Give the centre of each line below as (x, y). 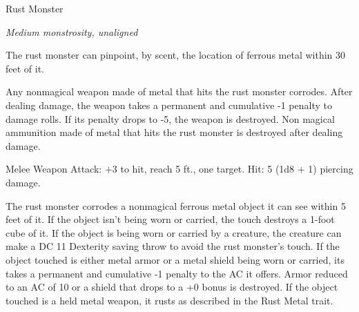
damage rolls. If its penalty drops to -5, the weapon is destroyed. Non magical (170, 118)
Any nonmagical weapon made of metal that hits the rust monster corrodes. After (179, 91)
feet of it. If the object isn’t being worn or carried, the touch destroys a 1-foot (170, 219)
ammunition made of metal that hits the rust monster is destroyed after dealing (174, 132)
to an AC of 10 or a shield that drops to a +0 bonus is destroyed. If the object (172, 287)
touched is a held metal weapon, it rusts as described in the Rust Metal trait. (169, 300)
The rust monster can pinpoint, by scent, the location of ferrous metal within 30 (176, 55)
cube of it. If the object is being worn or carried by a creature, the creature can (174, 232)
